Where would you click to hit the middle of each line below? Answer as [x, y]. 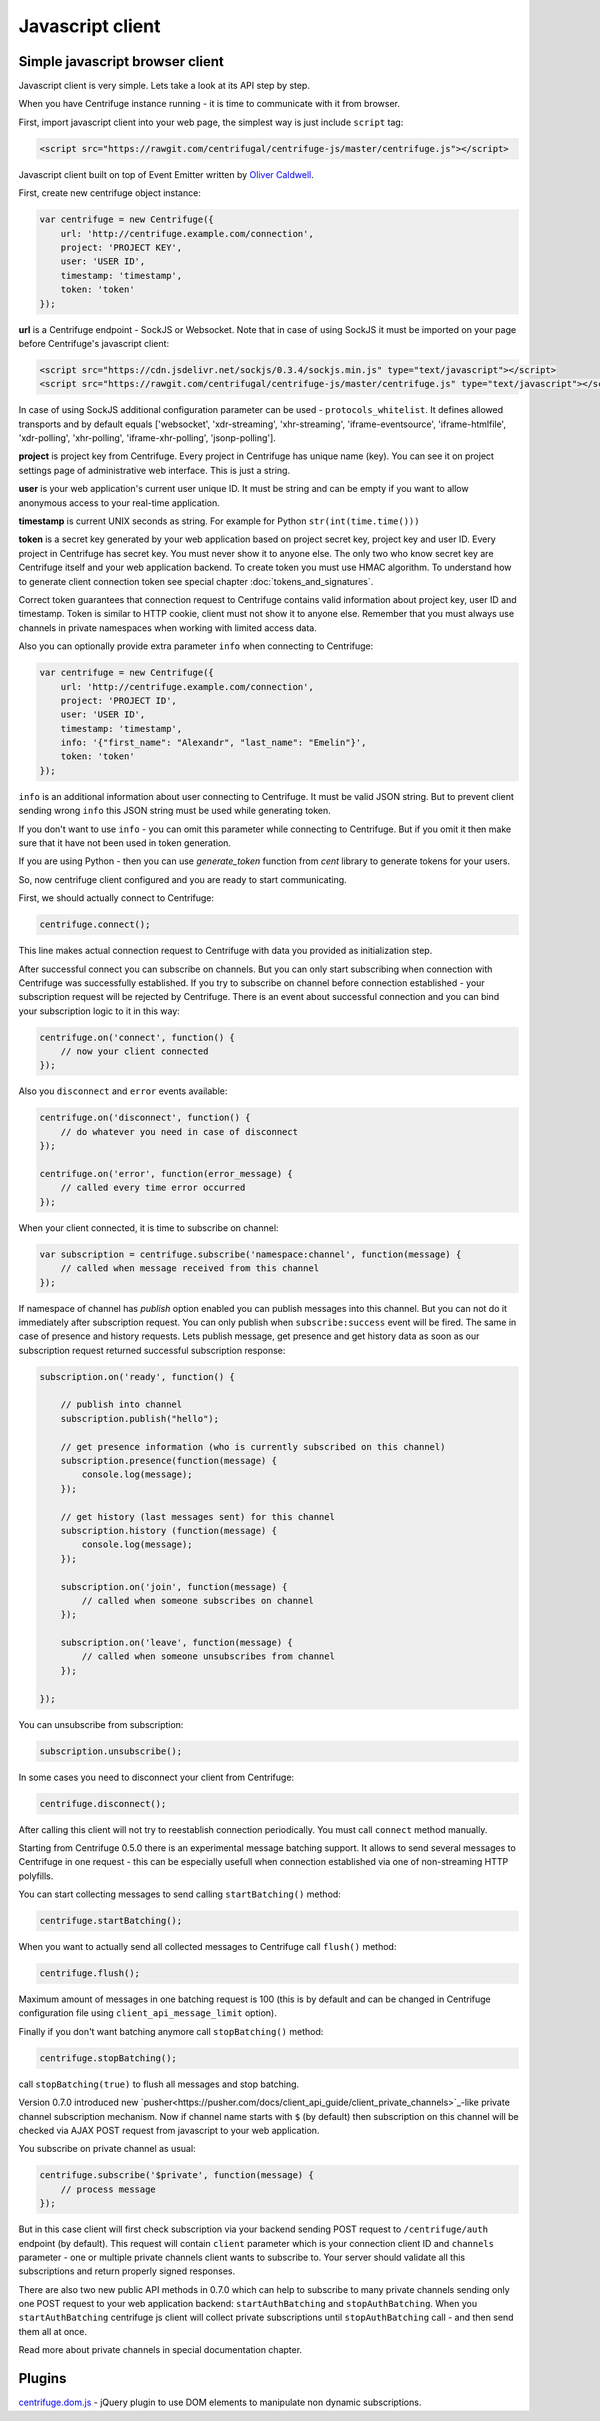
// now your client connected [134, 1051]
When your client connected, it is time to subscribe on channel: [148, 1227]
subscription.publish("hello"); [140, 1418]
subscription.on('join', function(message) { [174, 1586]
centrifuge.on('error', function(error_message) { [166, 1173]
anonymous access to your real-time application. [119, 502]
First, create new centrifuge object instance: [110, 193]
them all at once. [53, 2331]
